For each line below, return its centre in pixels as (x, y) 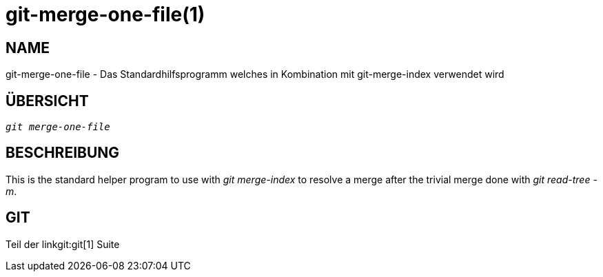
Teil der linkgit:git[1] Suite (63, 244)
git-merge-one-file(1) (105, 14)
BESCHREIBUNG (63, 153)
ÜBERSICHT (47, 101)
